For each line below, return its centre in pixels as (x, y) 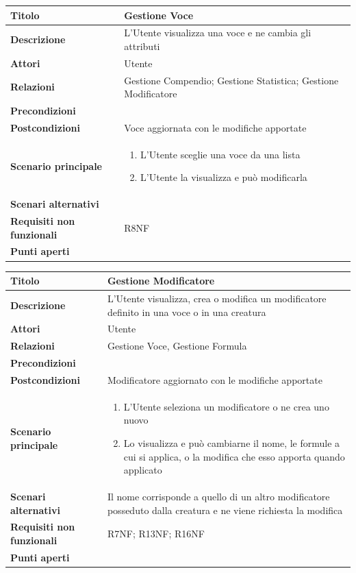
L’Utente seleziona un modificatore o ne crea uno (226, 406)
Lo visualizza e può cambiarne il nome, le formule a (232, 442)
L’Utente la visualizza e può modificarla (224, 177)
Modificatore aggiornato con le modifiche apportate (215, 379)
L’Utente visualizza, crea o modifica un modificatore (217, 298)
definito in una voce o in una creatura (187, 312)
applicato (143, 470)
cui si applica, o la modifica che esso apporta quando (234, 456)
